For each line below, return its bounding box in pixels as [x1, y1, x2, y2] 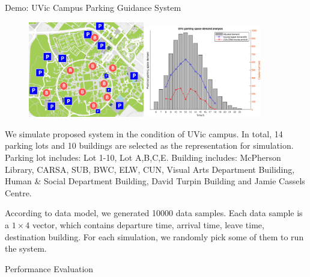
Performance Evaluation [5, 262, 94, 275]
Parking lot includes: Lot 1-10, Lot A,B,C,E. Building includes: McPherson [5, 151, 281, 163]
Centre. [5, 186, 32, 199]
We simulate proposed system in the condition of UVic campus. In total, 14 [5, 127, 283, 140]
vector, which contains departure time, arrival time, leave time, [32, 218, 264, 231]
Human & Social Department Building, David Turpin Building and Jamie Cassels [5, 175, 305, 187]
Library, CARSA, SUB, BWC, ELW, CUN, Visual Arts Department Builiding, [5, 163, 295, 175]
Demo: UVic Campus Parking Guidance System [5, 1, 181, 13]
